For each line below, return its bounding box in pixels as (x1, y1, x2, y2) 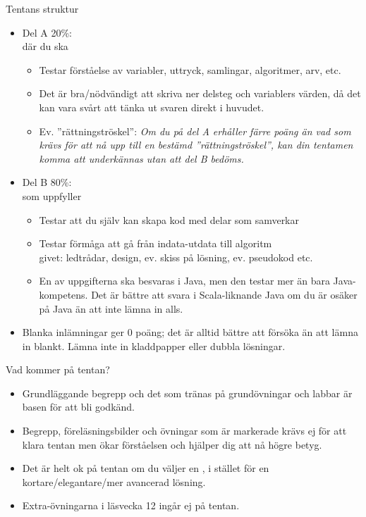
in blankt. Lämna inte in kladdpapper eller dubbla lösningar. (22, 338, 286, 353)
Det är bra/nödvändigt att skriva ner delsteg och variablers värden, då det (39, 86, 361, 101)
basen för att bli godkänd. (22, 399, 135, 414)
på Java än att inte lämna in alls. (39, 301, 183, 316)
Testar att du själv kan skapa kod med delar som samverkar (39, 212, 300, 227)
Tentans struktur (6, 1, 79, 15)
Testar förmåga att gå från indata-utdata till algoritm (39, 236, 272, 251)
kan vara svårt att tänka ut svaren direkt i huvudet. (39, 99, 264, 114)
